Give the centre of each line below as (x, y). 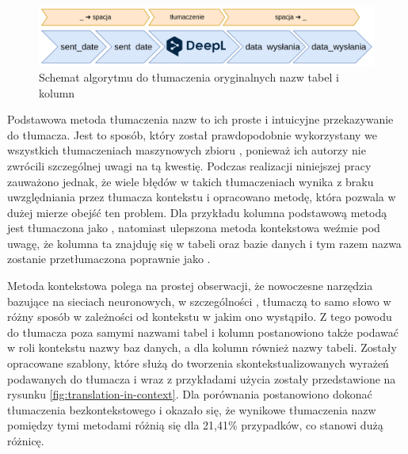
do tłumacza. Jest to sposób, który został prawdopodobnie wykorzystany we (193, 134)
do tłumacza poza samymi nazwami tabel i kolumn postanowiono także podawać (203, 332)
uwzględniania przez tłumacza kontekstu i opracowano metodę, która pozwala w (202, 197)
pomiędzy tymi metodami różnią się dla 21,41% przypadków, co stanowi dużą (195, 425)
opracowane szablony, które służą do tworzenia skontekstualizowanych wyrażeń (198, 363)
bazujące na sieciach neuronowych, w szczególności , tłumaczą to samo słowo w (199, 301)
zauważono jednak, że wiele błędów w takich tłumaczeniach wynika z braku (191, 181)
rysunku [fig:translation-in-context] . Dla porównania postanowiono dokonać (190, 394)
